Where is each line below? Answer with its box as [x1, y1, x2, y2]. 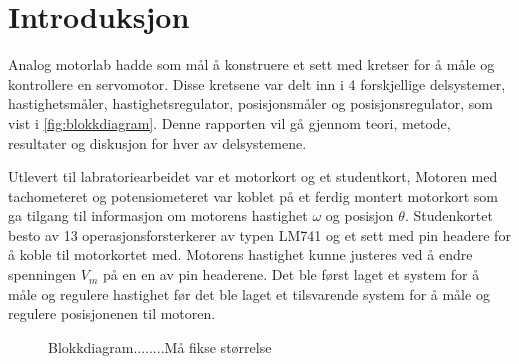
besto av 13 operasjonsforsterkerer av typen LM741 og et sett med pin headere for [8, 224, 511, 245]
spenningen [8, 264, 77, 285]
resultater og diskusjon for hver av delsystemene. [8, 132, 307, 153]
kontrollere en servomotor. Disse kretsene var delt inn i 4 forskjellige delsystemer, [8, 73, 506, 94]
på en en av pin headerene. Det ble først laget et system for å [103, 264, 480, 285]
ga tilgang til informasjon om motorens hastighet [8, 205, 308, 226]
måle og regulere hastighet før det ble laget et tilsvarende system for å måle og [8, 283, 490, 304]
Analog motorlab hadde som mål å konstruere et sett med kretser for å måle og [8, 54, 495, 75]
